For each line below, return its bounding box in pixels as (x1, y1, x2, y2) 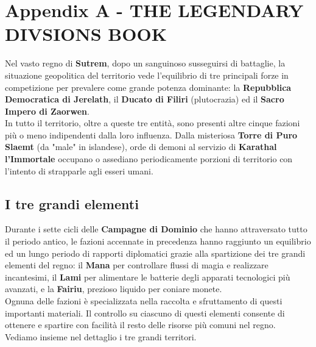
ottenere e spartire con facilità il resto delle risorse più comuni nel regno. (5, 318, 276, 331)
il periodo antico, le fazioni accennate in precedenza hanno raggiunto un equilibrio (5, 235, 311, 248)
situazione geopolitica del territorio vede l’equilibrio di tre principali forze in (5, 68, 289, 81)
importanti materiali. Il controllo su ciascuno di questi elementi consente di (5, 306, 285, 319)
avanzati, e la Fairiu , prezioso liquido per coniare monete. (5, 282, 222, 295)
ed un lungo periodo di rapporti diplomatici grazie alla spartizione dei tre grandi (5, 246, 306, 259)
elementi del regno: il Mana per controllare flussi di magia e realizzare (5, 259, 269, 271)
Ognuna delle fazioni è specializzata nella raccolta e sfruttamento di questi (5, 295, 283, 307)
